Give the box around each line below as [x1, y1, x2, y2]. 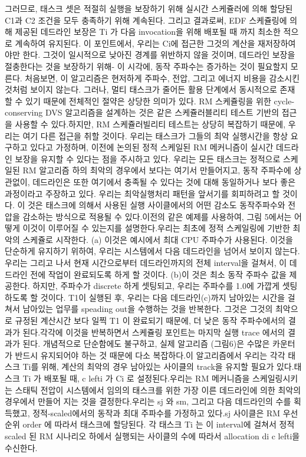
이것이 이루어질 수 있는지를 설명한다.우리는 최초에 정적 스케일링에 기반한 [22, 222, 290, 234]
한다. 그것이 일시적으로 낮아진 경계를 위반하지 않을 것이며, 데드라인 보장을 [22, 48, 295, 61]
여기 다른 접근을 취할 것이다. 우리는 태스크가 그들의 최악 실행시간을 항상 [22, 129, 288, 142]
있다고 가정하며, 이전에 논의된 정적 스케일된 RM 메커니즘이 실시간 [30, 141, 274, 153]
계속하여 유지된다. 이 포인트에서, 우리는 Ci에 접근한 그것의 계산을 [15, 37, 255, 49]
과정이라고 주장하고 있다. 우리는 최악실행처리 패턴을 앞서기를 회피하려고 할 [5, 187, 280, 199]
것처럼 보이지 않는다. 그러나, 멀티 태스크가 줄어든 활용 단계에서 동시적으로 [5, 83, 277, 96]
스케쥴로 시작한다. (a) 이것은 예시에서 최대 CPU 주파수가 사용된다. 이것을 [22, 233, 293, 245]
